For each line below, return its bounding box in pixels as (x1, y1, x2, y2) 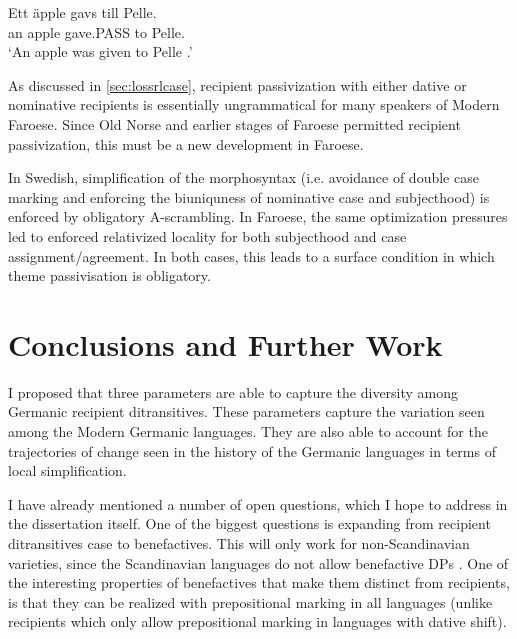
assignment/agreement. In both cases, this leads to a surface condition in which (8, 245, 495, 266)
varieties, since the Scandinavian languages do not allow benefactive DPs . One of (8, 552, 509, 573)
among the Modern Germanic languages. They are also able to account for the (8, 421, 488, 442)
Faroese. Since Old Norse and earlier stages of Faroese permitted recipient (8, 113, 461, 134)
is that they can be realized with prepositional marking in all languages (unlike (8, 591, 493, 612)
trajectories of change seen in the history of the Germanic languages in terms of (8, 440, 496, 461)
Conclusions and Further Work (8, 323, 443, 364)
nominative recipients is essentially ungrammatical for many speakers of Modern (8, 94, 500, 115)
